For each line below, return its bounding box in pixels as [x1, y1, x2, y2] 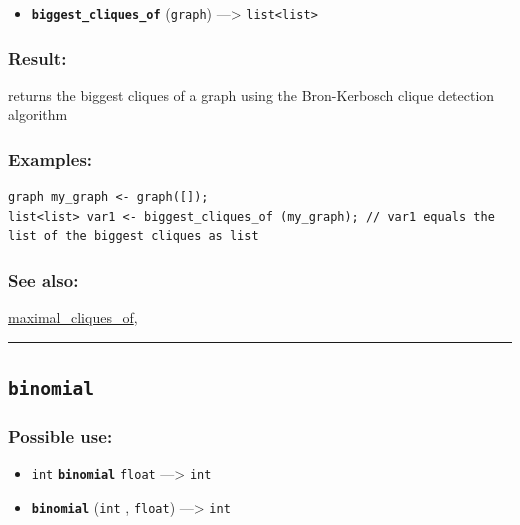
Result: [8, 45, 67, 70]
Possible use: [8, 424, 113, 449]
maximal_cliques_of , [8, 307, 138, 328]
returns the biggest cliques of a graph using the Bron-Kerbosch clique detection [8, 84, 495, 105]
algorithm [8, 104, 68, 125]
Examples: [8, 146, 93, 171]
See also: [8, 267, 79, 292]
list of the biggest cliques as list [8, 229, 259, 244]
